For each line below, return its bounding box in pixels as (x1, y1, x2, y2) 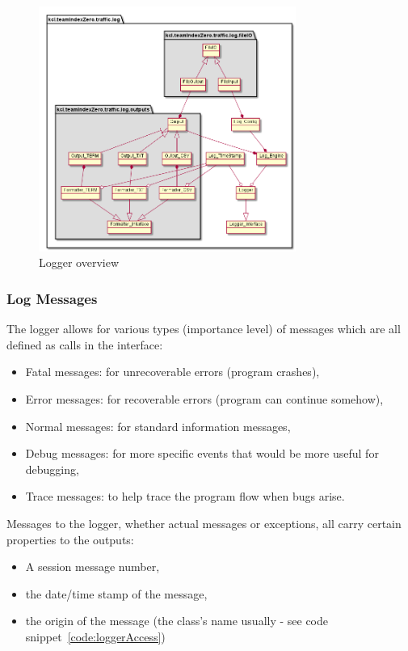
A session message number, (25, 558, 160, 575)
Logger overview (39, 254, 120, 271)
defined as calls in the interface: (6, 336, 163, 353)
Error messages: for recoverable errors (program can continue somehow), (25, 391, 384, 408)
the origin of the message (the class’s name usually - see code (25, 612, 329, 629)
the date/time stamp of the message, (25, 585, 208, 602)
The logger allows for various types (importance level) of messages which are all (6, 320, 401, 337)
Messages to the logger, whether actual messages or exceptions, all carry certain (6, 515, 402, 532)
